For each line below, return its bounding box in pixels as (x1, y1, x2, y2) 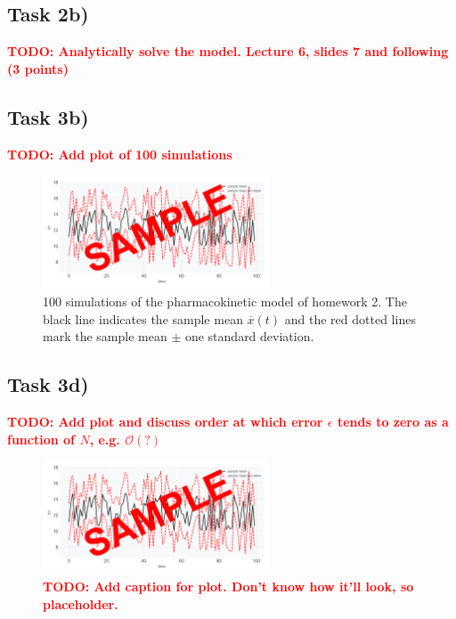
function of (7, 429, 76, 448)
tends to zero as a (337, 411, 449, 430)
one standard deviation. (184, 327, 314, 346)
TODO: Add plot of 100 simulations (7, 144, 232, 163)
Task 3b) (7, 102, 89, 130)
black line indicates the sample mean (43, 309, 243, 328)
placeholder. (43, 594, 118, 613)
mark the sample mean (43, 327, 167, 346)
